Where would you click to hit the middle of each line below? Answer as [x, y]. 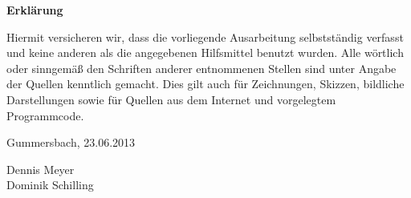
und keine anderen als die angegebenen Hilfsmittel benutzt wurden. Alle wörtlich [205, 53]
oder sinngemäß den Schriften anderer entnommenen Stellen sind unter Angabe [201, 68]
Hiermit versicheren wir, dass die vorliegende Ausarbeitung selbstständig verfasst [205, 36]
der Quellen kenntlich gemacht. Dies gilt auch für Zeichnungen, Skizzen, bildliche [205, 84]
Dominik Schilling [50, 185]
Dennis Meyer [41, 169]
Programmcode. [45, 115]
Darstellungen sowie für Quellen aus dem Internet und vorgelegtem [171, 99]
